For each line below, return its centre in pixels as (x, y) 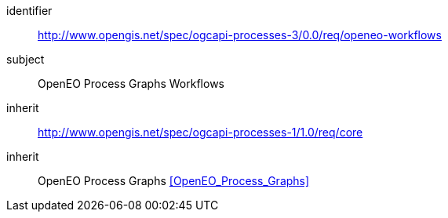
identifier (29, 11)
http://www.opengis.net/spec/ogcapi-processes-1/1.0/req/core (200, 132)
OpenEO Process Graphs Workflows (131, 84)
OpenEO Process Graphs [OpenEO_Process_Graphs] (174, 181)
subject (25, 59)
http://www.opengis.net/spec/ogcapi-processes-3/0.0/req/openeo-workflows (240, 35)
